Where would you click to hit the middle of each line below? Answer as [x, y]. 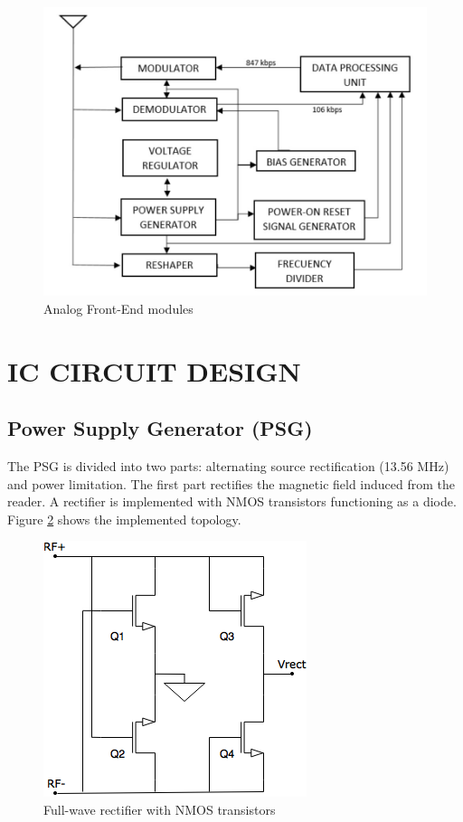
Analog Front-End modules [118, 308]
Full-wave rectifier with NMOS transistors [160, 810]
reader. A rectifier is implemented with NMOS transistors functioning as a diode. [232, 501]
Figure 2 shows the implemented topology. [124, 519]
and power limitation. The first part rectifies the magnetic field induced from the [231, 483]
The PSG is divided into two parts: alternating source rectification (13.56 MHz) [228, 466]
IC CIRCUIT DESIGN [154, 370]
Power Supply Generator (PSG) [160, 428]
